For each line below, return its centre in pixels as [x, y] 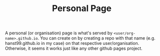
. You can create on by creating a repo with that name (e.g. [97, 38]
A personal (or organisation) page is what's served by [59, 33]
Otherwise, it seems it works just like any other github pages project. [74, 48]
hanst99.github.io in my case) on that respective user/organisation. [72, 43]
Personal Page [82, 8]
